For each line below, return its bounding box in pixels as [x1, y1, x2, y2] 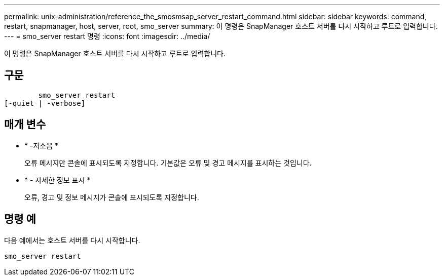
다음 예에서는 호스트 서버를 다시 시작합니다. [4, 235, 140, 245]
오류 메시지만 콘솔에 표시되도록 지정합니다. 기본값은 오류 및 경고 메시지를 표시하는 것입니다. [24, 158, 312, 167]
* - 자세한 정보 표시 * [24, 175, 91, 184]
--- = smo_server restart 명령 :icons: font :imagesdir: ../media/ [4, 32, 210, 41]
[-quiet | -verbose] [4, 99, 86, 107]
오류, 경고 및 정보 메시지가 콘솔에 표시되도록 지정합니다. [24, 192, 199, 202]
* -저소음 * [24, 141, 58, 150]
